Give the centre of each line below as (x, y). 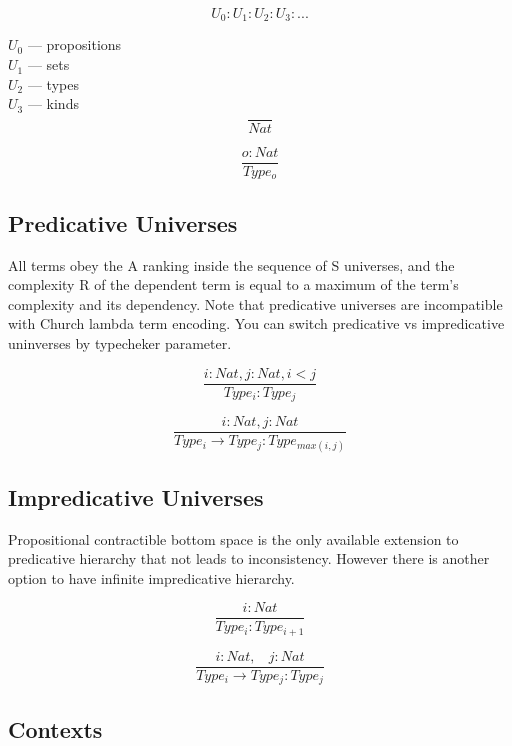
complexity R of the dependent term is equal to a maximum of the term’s (233, 284)
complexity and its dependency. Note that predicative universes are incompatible (255, 303)
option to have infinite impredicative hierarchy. (151, 577)
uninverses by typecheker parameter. (120, 342)
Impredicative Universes (136, 496)
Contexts (55, 728)
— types (53, 83)
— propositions (74, 44)
